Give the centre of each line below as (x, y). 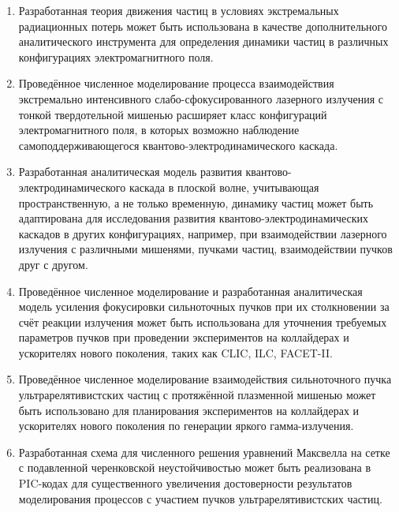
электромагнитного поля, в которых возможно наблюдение (159, 130)
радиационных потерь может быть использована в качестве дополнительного (203, 26)
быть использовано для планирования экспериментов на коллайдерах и (189, 410)
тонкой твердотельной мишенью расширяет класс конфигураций (173, 114)
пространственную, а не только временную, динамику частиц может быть (196, 202)
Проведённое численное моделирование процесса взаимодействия (176, 83)
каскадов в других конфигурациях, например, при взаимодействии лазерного (203, 233)
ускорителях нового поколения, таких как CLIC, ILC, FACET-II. (175, 352)
